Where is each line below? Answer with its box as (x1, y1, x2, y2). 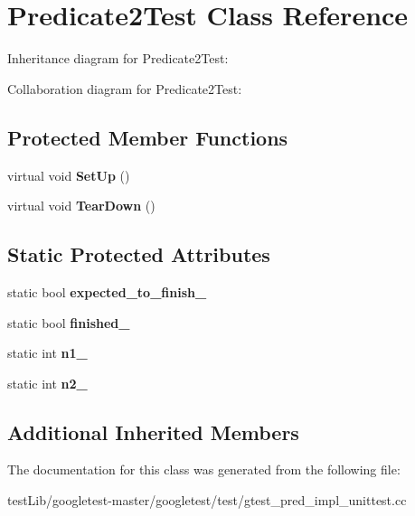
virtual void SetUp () (7, 165, 130, 184)
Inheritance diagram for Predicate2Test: (7, 49, 229, 68)
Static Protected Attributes (7, 240, 270, 268)
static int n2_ (7, 373, 88, 392)
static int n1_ (7, 343, 88, 362)
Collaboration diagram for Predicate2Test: (7, 79, 242, 98)
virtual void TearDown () (7, 196, 156, 215)
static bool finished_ (7, 313, 130, 332)
